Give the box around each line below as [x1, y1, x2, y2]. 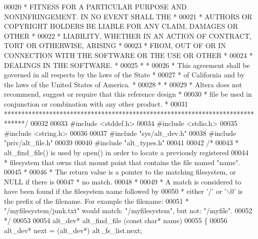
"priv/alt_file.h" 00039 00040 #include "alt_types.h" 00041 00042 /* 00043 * [4, 137, 239, 148]
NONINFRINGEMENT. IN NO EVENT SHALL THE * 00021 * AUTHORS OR [4, 11, 253, 21]
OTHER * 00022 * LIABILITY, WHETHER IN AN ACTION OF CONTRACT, [4, 30, 252, 41]
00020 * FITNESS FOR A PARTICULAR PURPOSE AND [4, 1, 187, 11]
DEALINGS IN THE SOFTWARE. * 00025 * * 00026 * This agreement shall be [4, 60, 250, 70]
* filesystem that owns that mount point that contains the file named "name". [4, 157, 240, 167]
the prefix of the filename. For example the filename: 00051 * [4, 195, 189, 206]
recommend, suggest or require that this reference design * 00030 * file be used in [4, 89, 252, 99]
